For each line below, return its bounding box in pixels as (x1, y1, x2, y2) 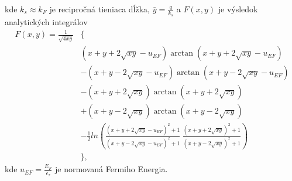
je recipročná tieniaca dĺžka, (49, 3, 150, 15)
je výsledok (218, 3, 258, 15)
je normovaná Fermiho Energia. (55, 163, 168, 175)
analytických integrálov (5, 16, 88, 28)
